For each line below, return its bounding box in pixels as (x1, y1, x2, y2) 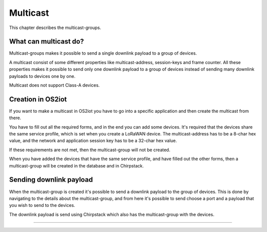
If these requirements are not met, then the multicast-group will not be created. (9, 147, 171, 153)
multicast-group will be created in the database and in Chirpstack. (9, 163, 144, 168)
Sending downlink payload (9, 175, 93, 184)
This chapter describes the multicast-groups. (9, 25, 101, 31)
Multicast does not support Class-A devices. (9, 82, 100, 88)
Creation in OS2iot (9, 95, 67, 103)
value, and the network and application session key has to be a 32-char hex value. (9, 138, 178, 144)
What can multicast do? (9, 37, 84, 46)
